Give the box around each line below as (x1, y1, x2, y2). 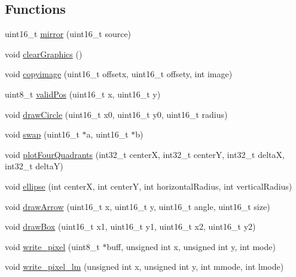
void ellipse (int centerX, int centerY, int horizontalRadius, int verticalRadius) (5, 179, 292, 192)
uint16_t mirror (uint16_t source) (5, 28, 132, 40)
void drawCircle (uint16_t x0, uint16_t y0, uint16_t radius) (5, 108, 228, 120)
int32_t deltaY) (5, 160, 63, 172)
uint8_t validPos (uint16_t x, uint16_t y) (5, 87, 161, 100)
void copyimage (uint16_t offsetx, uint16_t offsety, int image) (5, 68, 233, 80)
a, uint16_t (86, 128, 129, 141)
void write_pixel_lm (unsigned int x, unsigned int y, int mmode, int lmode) (5, 260, 284, 273)
